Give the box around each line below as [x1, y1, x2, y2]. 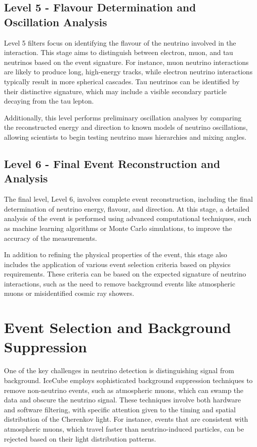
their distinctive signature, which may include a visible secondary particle [4, 86, 227, 96]
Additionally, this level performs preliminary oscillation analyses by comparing [4, 112, 242, 122]
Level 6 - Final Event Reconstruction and [4, 156, 220, 171]
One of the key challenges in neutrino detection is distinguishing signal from [4, 365, 234, 376]
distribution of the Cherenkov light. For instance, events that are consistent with [4, 414, 248, 424]
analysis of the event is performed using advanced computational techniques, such [4, 213, 252, 223]
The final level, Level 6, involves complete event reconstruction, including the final [4, 194, 253, 204]
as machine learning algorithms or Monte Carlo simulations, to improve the [4, 223, 232, 233]
